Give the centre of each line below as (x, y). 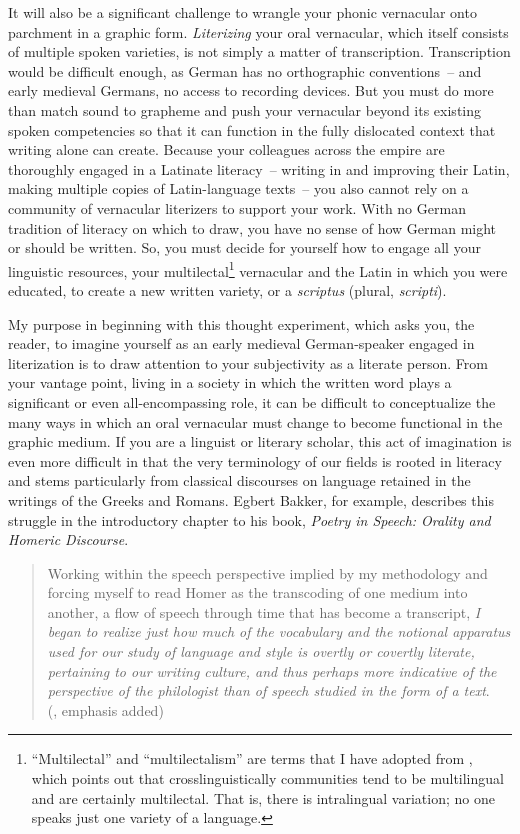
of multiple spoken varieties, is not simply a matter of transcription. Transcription (259, 51)
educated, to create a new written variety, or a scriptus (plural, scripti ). (227, 289)
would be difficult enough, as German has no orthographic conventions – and (245, 70)
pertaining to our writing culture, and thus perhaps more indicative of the (272, 670)
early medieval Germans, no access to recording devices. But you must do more (251, 90)
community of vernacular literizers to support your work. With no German (237, 207)
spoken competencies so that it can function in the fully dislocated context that (252, 129)
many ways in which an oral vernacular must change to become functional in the (255, 421)
